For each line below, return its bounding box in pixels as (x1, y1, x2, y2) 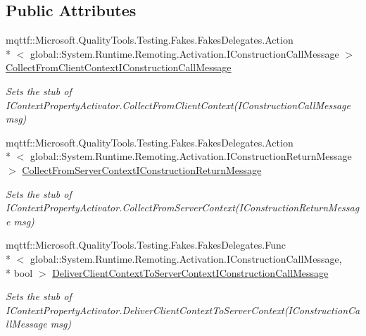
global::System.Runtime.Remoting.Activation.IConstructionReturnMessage (30, 149, 352, 163)
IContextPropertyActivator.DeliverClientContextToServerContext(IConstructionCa (6, 302, 360, 317)
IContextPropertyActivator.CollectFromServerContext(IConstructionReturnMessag (6, 200, 360, 215)
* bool (6, 265, 33, 280)
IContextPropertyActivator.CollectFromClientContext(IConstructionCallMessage (6, 97, 351, 112)
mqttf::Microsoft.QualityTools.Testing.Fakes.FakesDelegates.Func (6, 237, 286, 252)
